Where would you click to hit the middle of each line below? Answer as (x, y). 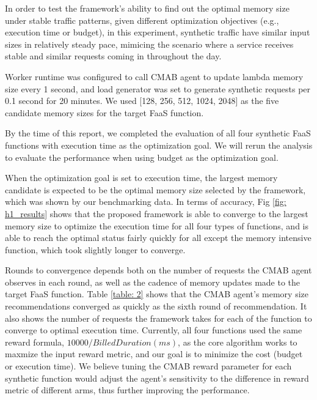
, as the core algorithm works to (238, 342)
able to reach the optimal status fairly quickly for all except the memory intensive (158, 238)
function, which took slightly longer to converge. (95, 249)
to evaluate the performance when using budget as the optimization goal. (142, 157)
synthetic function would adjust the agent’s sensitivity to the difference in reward (157, 378)
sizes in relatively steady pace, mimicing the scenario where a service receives (149, 44)
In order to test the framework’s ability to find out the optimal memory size (147, 8)
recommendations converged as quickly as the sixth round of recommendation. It (156, 306)
